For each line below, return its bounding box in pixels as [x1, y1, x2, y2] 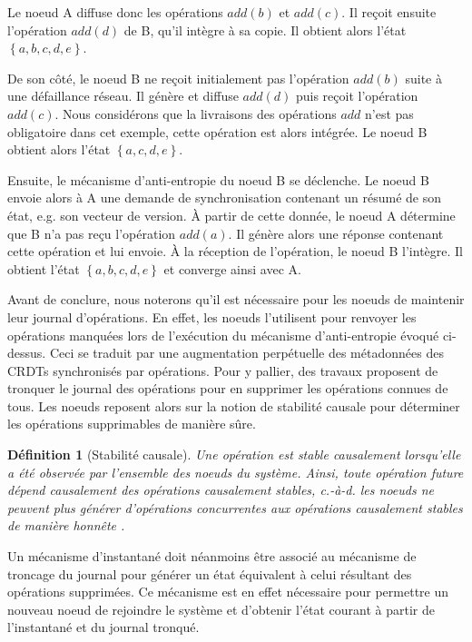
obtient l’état [7, 259, 80, 278]
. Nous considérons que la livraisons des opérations [54, 104, 337, 123]
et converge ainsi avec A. [163, 259, 301, 278]
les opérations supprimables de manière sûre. [7, 414, 256, 433]
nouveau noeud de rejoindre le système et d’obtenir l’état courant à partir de [7, 599, 435, 618]
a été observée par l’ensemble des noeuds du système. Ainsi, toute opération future [7, 462, 464, 481]
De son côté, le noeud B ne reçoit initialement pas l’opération [7, 68, 349, 87]
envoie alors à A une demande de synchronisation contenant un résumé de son [7, 188, 442, 207]
